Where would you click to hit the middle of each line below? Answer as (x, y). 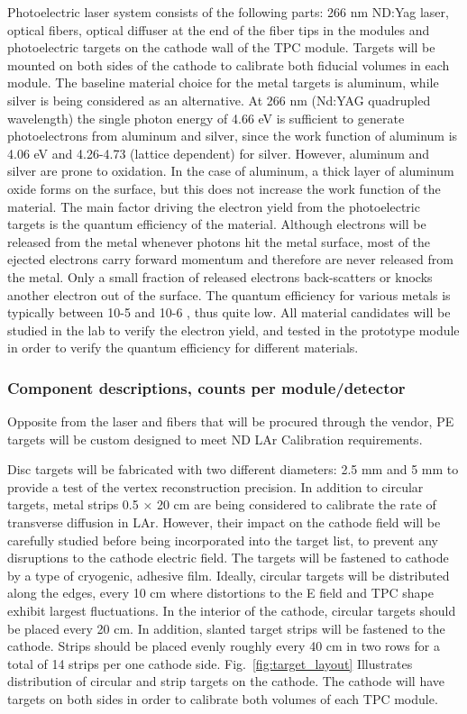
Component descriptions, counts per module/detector (206, 387)
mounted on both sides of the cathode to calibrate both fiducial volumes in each (229, 64)
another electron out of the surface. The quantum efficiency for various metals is (229, 294)
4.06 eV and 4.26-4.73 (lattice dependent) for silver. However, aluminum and (219, 153)
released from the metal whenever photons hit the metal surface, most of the (219, 241)
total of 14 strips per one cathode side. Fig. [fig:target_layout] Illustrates (210, 663)
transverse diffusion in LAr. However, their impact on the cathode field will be (224, 522)
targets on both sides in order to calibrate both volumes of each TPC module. (223, 699)
